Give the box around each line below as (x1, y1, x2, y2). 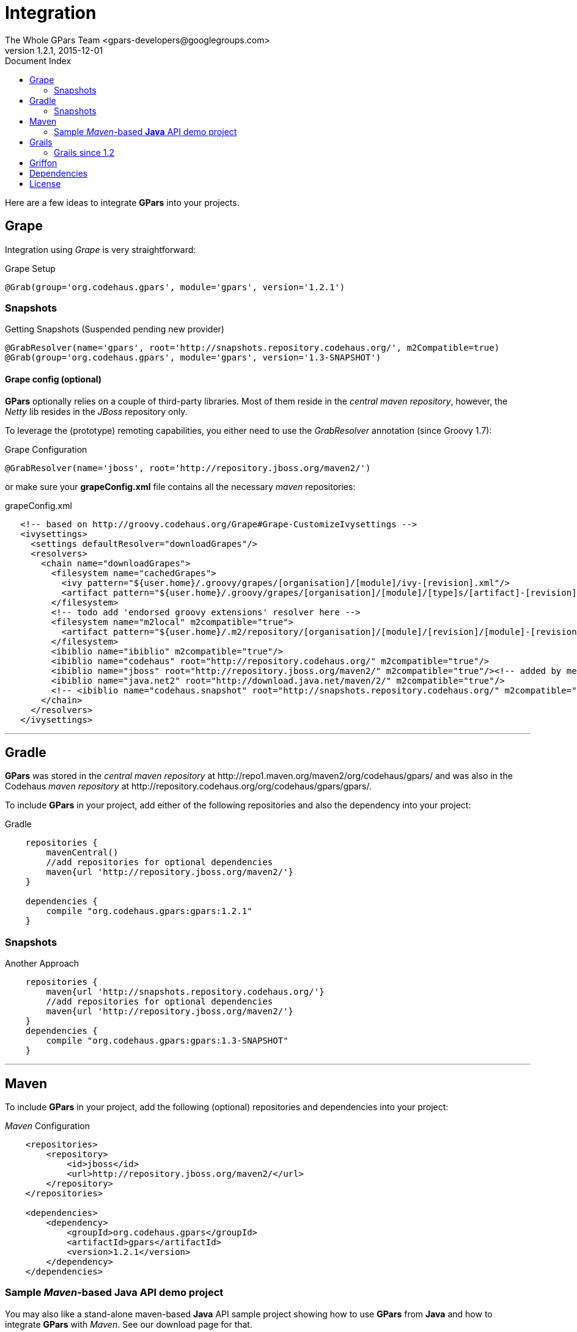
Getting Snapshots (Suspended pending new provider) (5, 324, 224, 335)
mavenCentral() (46, 847, 119, 858)
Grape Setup (5, 263, 56, 274)
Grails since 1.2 (54, 147, 115, 158)
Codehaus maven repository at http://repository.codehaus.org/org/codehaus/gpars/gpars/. (5, 781, 372, 792)
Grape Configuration (5, 444, 87, 455)
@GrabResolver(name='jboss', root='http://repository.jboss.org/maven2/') (5, 463, 371, 473)
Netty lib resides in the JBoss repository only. (5, 406, 188, 417)
